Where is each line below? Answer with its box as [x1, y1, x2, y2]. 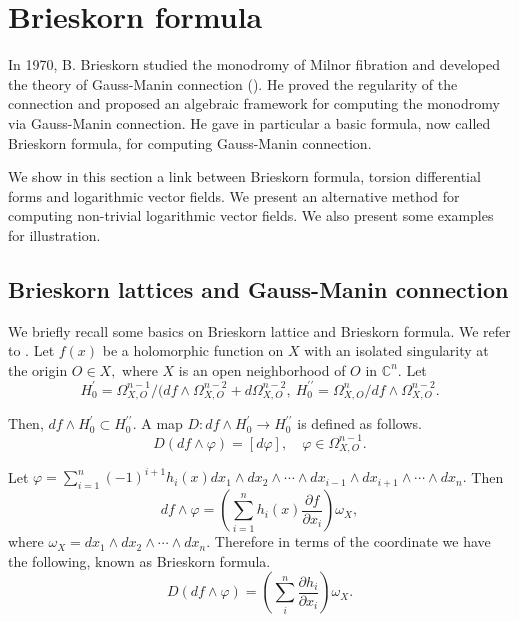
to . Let [8, 340, 55, 361]
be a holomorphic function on [102, 340, 284, 361]
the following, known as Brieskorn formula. [8, 550, 271, 571]
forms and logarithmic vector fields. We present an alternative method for [8, 185, 460, 206]
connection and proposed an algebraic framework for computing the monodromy [8, 93, 500, 114]
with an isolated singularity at [304, 340, 489, 361]
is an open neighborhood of [178, 359, 346, 380]
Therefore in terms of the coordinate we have [214, 531, 491, 552]
